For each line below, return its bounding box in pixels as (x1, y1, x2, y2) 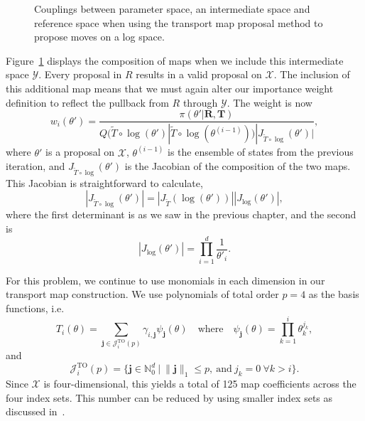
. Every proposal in (38, 67, 122, 82)
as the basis (308, 287, 359, 302)
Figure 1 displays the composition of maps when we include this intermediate (6, 53, 344, 68)
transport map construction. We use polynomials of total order (6, 287, 279, 302)
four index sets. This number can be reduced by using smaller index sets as (6, 390, 333, 405)
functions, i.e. (6, 300, 65, 315)
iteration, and (6, 159, 65, 174)
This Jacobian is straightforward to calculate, (6, 175, 203, 190)
